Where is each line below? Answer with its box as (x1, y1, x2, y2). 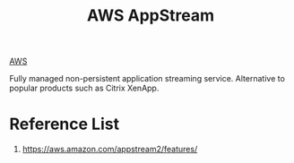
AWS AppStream (86, 5, 215, 26)
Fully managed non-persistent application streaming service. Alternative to (9, 73, 285, 84)
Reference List (9, 114, 119, 134)
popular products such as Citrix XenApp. (9, 82, 160, 94)
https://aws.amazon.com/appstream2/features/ (22, 144, 198, 155)
